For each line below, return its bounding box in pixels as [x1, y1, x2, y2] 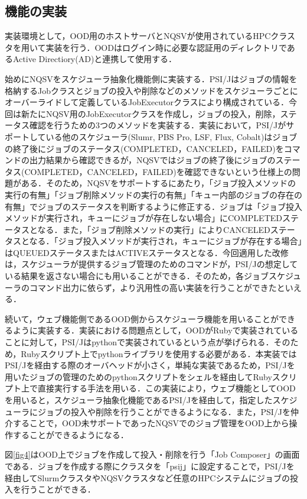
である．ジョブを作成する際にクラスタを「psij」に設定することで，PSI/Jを [5, 459, 295, 472]
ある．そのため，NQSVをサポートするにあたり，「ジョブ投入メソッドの [21, 177, 296, 189]
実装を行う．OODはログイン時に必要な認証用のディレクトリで [45, 41, 287, 53]
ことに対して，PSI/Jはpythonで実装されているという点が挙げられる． [5, 336, 274, 348]
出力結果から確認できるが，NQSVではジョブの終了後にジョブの [29, 154, 276, 166]
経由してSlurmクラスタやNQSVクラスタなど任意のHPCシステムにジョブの [5, 471, 290, 484]
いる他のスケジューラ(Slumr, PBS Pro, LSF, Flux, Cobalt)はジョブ [45, 130, 298, 142]
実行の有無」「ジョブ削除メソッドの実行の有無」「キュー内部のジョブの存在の [5, 188, 302, 200]
